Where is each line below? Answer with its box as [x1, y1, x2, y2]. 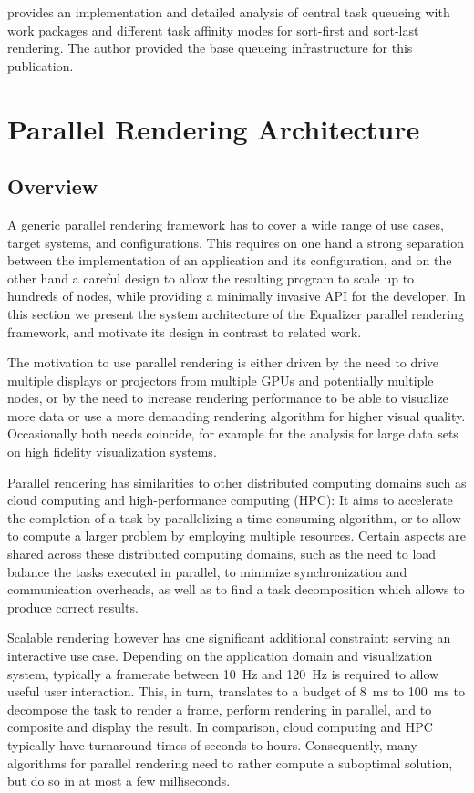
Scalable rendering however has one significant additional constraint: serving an [7, 628, 451, 647]
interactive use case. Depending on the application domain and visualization [7, 646, 433, 665]
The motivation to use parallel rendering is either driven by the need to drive [7, 353, 438, 372]
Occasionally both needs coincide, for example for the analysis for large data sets [7, 424, 459, 443]
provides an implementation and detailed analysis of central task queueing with [7, 3, 450, 21]
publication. [7, 56, 74, 75]
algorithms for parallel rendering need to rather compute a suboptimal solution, [7, 753, 453, 772]
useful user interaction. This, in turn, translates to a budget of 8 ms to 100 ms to [7, 682, 465, 701]
